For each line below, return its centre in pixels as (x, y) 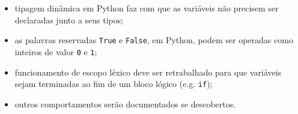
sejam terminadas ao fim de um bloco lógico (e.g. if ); (114, 84)
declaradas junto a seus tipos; (69, 19)
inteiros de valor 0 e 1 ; (56, 51)
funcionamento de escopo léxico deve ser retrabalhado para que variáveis (148, 72)
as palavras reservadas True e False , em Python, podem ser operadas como (154, 40)
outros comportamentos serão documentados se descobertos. (125, 103)
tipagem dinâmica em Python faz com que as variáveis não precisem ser (147, 8)
